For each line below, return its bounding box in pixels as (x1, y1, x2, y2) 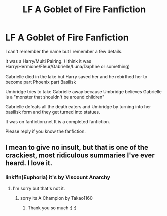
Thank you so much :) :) (27, 205, 77, 211)
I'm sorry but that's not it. (12, 185, 65, 191)
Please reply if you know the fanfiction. (5, 128, 86, 134)
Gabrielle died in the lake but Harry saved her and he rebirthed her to (5, 73, 148, 79)
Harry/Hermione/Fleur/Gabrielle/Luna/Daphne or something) (5, 63, 130, 69)
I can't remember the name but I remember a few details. (5, 48, 123, 54)
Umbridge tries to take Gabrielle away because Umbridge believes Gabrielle (5, 88, 162, 94)
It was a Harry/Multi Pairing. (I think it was (5, 58, 92, 64)
